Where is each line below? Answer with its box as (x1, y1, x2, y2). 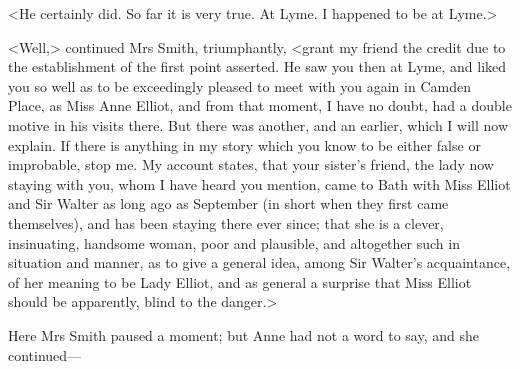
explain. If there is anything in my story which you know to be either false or (8, 134, 481, 155)
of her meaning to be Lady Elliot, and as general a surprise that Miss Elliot (8, 271, 472, 292)
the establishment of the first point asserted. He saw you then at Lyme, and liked (8, 56, 507, 77)
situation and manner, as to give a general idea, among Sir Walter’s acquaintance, (8, 252, 511, 273)
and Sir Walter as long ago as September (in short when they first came (8, 193, 449, 214)
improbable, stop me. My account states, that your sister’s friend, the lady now (8, 154, 494, 175)
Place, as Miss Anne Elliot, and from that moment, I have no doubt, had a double (8, 95, 512, 116)
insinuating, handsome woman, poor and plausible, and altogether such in (8, 232, 460, 253)
